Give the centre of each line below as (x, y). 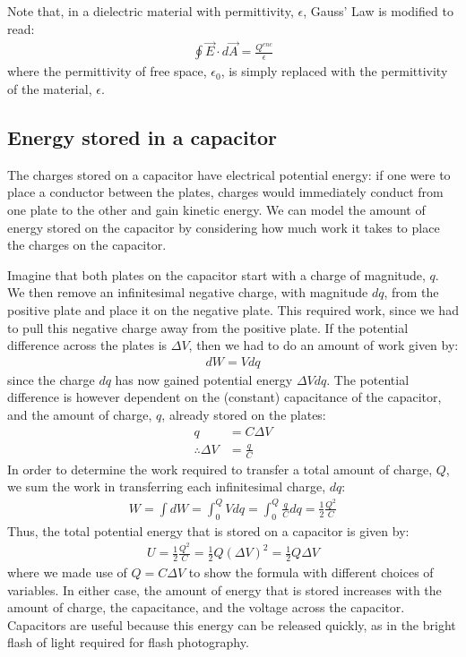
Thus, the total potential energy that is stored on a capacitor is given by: (208, 530)
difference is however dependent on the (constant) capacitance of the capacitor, (224, 397)
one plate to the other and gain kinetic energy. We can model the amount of (216, 210)
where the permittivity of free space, (107, 71)
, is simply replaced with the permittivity (334, 71)
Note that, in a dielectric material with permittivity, (151, 11)
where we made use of (67, 572)
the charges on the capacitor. (87, 245)
